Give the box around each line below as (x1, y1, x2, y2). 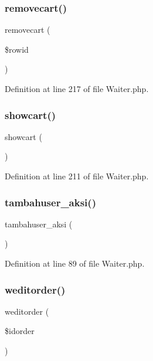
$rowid (5, 43, 29, 55)
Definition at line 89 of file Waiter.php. (5, 257, 145, 269)
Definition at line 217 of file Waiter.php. (5, 83, 149, 94)
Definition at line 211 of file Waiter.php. (5, 170, 149, 182)
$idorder (5, 325, 35, 337)
